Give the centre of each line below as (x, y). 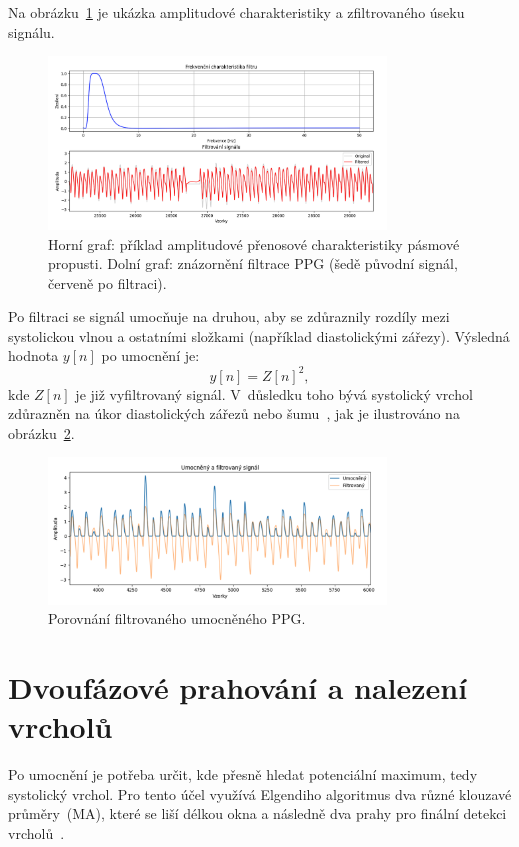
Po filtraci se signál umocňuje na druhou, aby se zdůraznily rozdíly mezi (229, 316)
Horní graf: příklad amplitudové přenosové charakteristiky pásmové (254, 243)
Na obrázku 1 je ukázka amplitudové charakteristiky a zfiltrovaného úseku (236, 12)
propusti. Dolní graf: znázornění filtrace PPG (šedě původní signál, (253, 263)
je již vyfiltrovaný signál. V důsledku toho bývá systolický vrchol (274, 393)
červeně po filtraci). (107, 282)
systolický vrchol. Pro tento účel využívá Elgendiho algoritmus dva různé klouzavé (260, 793)
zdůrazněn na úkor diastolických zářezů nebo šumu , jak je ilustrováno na (234, 413)
